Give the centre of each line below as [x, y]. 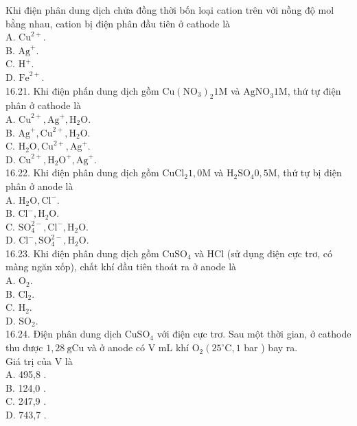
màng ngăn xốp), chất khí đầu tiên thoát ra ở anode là [121, 267]
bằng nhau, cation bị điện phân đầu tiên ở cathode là [118, 23]
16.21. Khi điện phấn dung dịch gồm [82, 90]
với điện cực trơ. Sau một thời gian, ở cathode [254, 334]
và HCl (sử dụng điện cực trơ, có [264, 253]
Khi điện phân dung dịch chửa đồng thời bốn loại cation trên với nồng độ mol [170, 10]
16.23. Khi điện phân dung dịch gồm [82, 253]
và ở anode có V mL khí [138, 347]
